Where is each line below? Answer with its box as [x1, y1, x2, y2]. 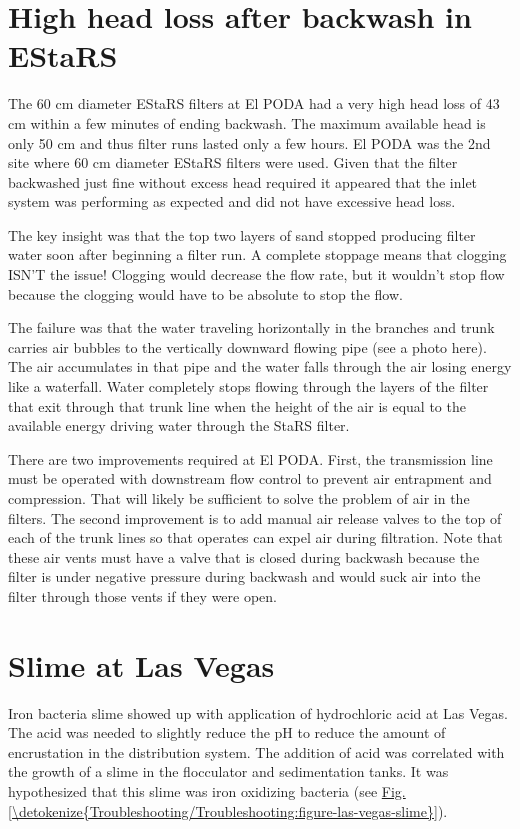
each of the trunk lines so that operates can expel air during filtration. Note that [8, 527, 503, 548]
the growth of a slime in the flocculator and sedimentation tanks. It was [8, 761, 449, 782]
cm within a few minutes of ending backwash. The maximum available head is [8, 112, 486, 133]
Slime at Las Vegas [8, 644, 275, 685]
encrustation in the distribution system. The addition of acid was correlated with [8, 741, 505, 762]
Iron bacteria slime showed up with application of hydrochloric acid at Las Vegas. [8, 702, 508, 723]
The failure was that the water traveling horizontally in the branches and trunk [8, 317, 495, 338]
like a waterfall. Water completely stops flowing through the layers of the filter [8, 376, 489, 397]
